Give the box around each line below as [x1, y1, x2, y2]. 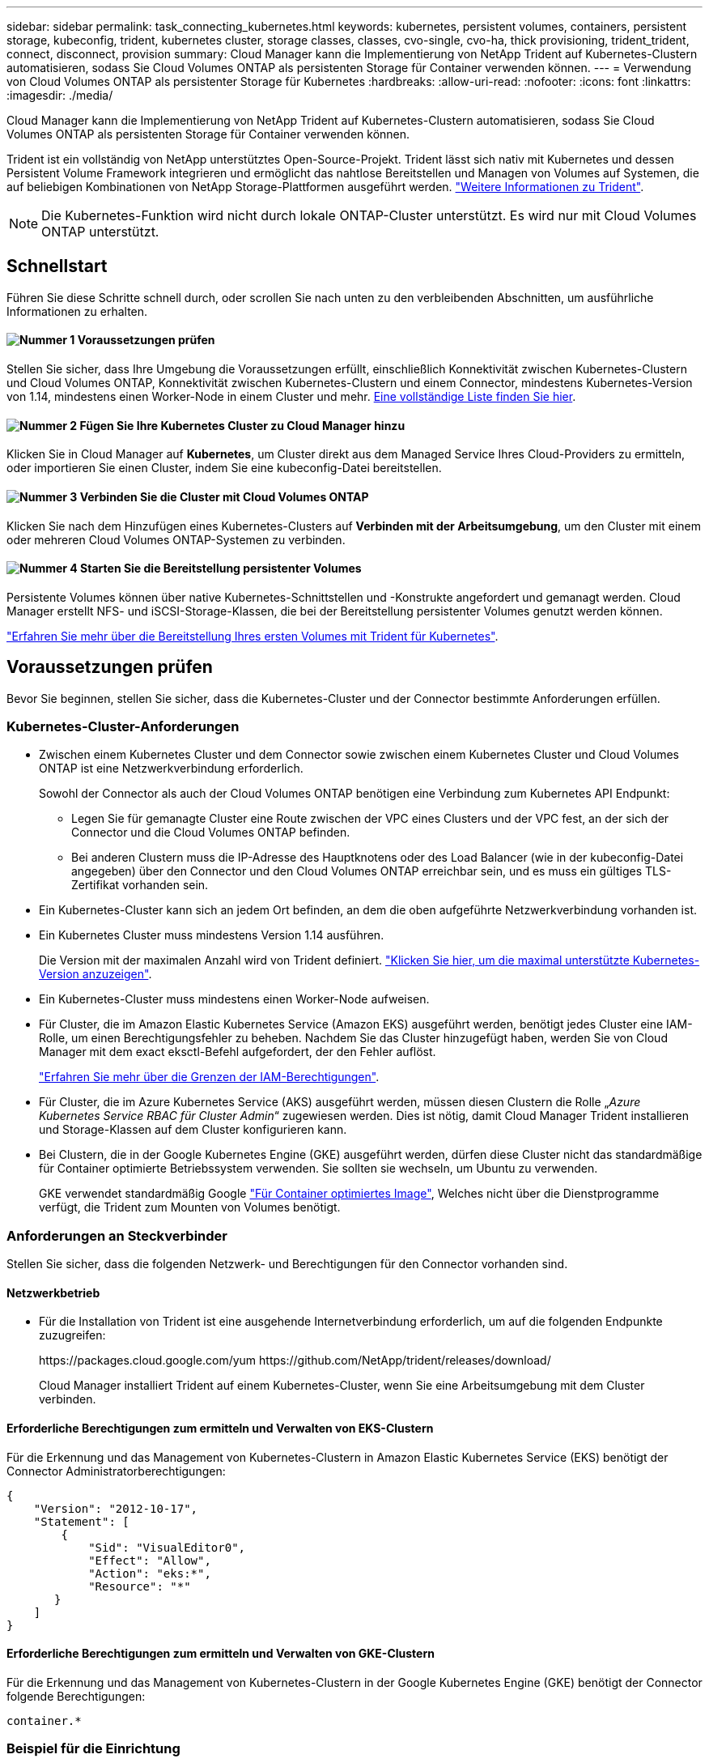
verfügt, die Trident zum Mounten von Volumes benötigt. [39, 1200, 341, 1215]
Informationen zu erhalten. [6, 304, 148, 318]
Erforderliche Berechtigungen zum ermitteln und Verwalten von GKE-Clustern [6, 1646, 435, 1661]
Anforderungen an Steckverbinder [6, 1227, 227, 1244]
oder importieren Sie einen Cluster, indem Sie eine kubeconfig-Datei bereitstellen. [6, 461, 442, 475]
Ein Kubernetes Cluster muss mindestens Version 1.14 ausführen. [39, 928, 384, 943]
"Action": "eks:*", [88, 1566, 211, 1580]
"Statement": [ [33, 1514, 129, 1528]
